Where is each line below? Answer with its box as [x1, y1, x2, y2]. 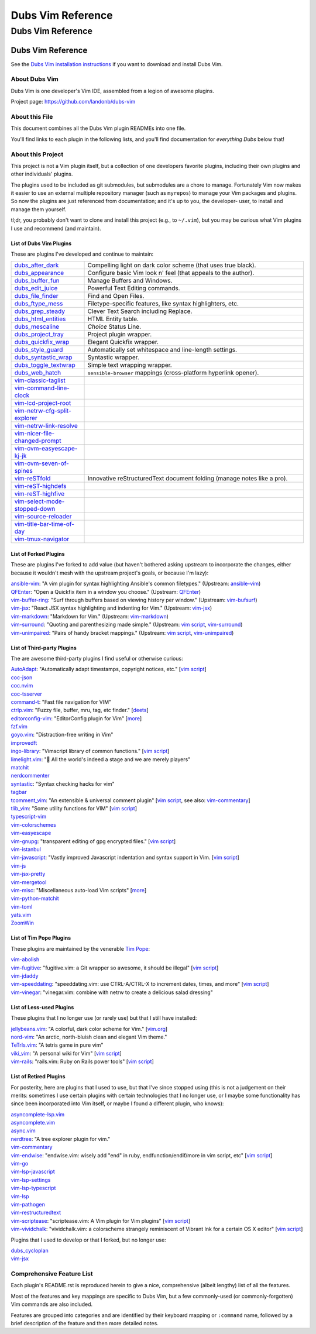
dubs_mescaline [14, 322, 60, 331]
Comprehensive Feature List [11, 1270, 93, 1278]
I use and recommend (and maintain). [11, 225, 102, 232]
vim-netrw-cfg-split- [14, 407, 71, 415]
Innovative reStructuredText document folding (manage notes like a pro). [87, 475, 288, 483]
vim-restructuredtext [11, 1209, 61, 1216]
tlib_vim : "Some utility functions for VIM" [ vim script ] [11, 804, 138, 812]
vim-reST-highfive [14, 490, 65, 498]
